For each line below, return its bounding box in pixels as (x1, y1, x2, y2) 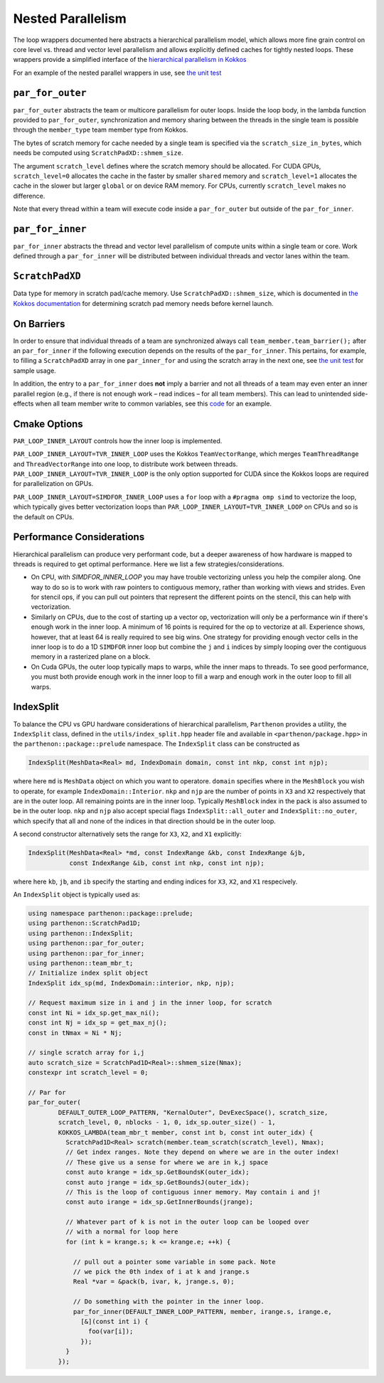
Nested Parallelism (13, 11, 127, 26)
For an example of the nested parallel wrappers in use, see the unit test (13, 68, 222, 77)
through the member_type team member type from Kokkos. (13, 125, 188, 134)
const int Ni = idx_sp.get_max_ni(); (28, 1009, 160, 1017)
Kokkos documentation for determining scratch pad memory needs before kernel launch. (13, 299, 274, 307)
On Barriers (13, 317, 65, 330)
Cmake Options (13, 418, 83, 430)
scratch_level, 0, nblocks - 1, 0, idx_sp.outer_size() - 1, (58, 1118, 276, 1127)
